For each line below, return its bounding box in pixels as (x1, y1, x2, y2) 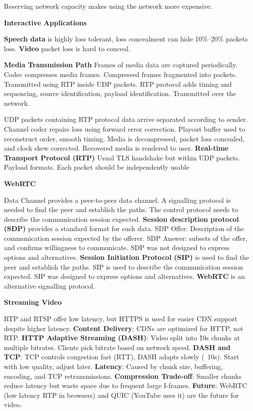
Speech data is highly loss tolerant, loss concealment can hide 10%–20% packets (4, 34, 248, 44)
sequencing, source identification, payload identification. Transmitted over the (4, 88, 236, 98)
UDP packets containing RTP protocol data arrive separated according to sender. (4, 114, 248, 124)
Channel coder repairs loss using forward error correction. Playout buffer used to (4, 123, 245, 134)
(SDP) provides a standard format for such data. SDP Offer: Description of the (4, 223, 244, 234)
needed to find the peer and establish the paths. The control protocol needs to (4, 204, 238, 215)
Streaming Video (4, 297, 62, 307)
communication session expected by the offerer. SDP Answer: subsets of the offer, (4, 233, 248, 243)
